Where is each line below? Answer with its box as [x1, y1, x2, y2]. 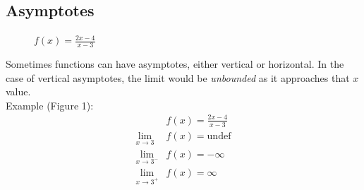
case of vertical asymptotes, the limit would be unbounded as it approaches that [6, 70, 350, 85]
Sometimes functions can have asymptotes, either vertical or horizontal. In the [6, 57, 344, 71]
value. [6, 84, 31, 99]
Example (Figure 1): [6, 97, 94, 112]
